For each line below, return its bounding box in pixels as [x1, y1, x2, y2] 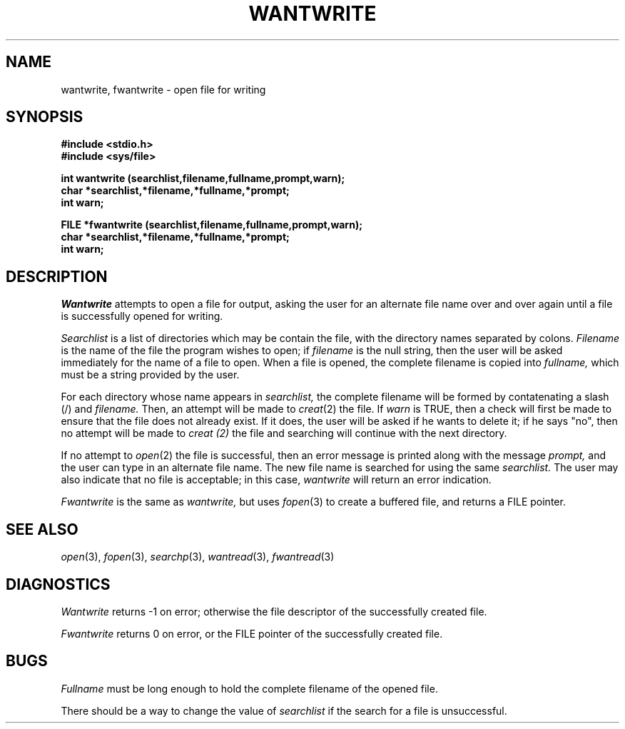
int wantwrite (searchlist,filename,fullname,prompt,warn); [61, 172, 345, 185]
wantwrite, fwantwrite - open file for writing [61, 83, 266, 96]
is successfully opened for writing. [61, 310, 223, 323]
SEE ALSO [6, 520, 78, 538]
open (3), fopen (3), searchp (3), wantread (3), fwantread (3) [61, 550, 335, 563]
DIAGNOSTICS [6, 575, 111, 593]
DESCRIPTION [6, 267, 108, 286]
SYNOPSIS [6, 108, 83, 126]
